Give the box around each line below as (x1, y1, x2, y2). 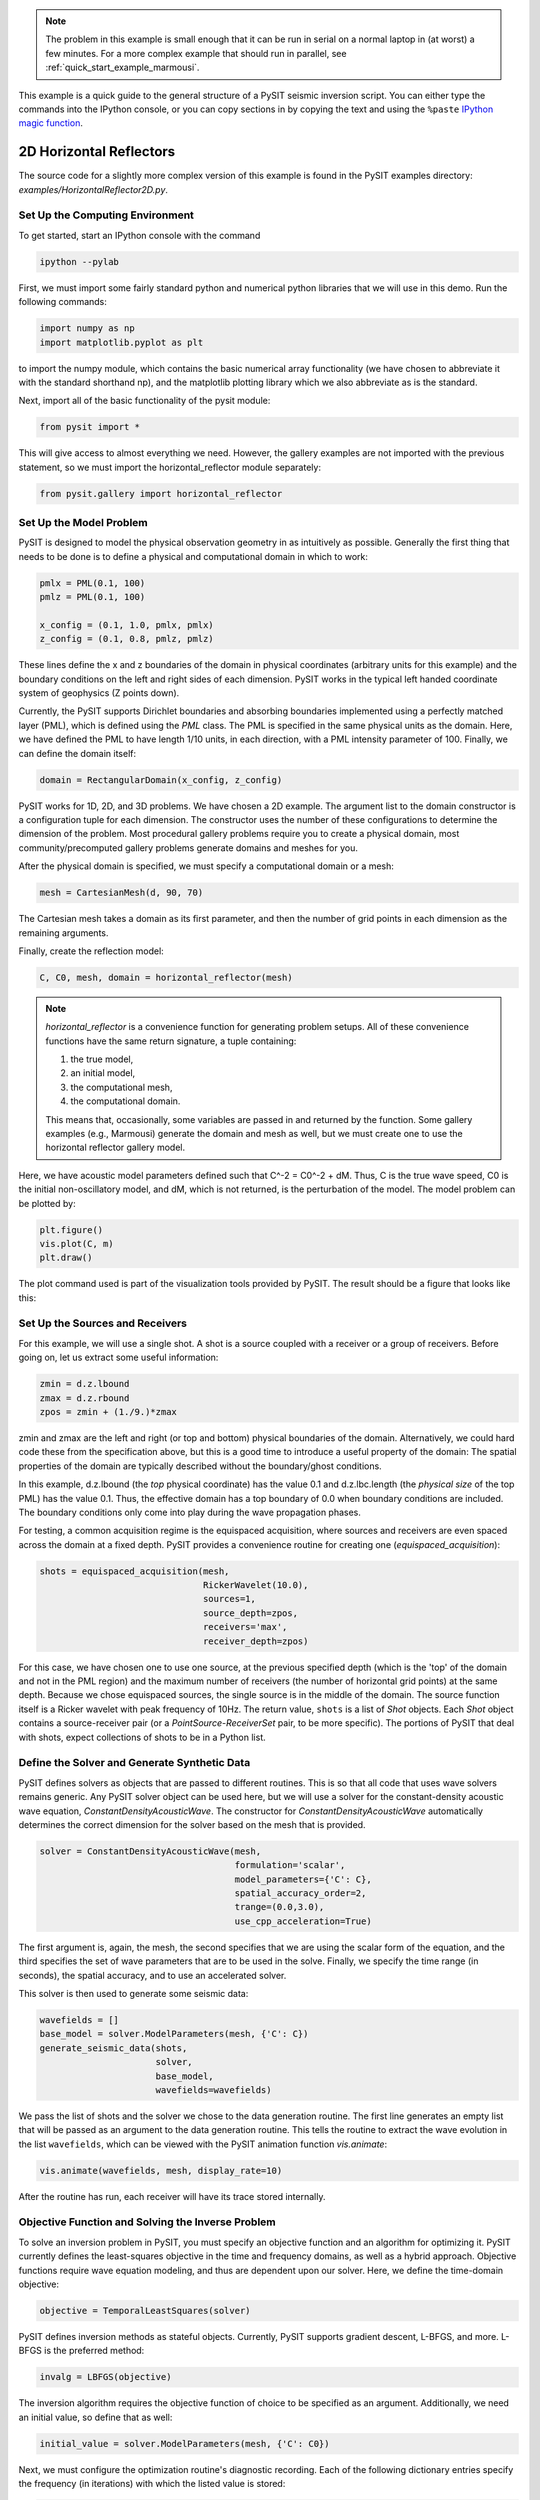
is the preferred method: (43, 2345, 145, 2357)
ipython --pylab (39, 256, 120, 267)
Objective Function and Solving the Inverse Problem (18, 2215, 277, 2229)
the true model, (70, 1053, 134, 1065)
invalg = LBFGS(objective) (39, 2371, 172, 2383)
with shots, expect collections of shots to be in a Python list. (18, 1731, 267, 1743)
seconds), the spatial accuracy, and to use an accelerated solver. (18, 1969, 287, 1981)
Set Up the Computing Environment (18, 208, 195, 222)
